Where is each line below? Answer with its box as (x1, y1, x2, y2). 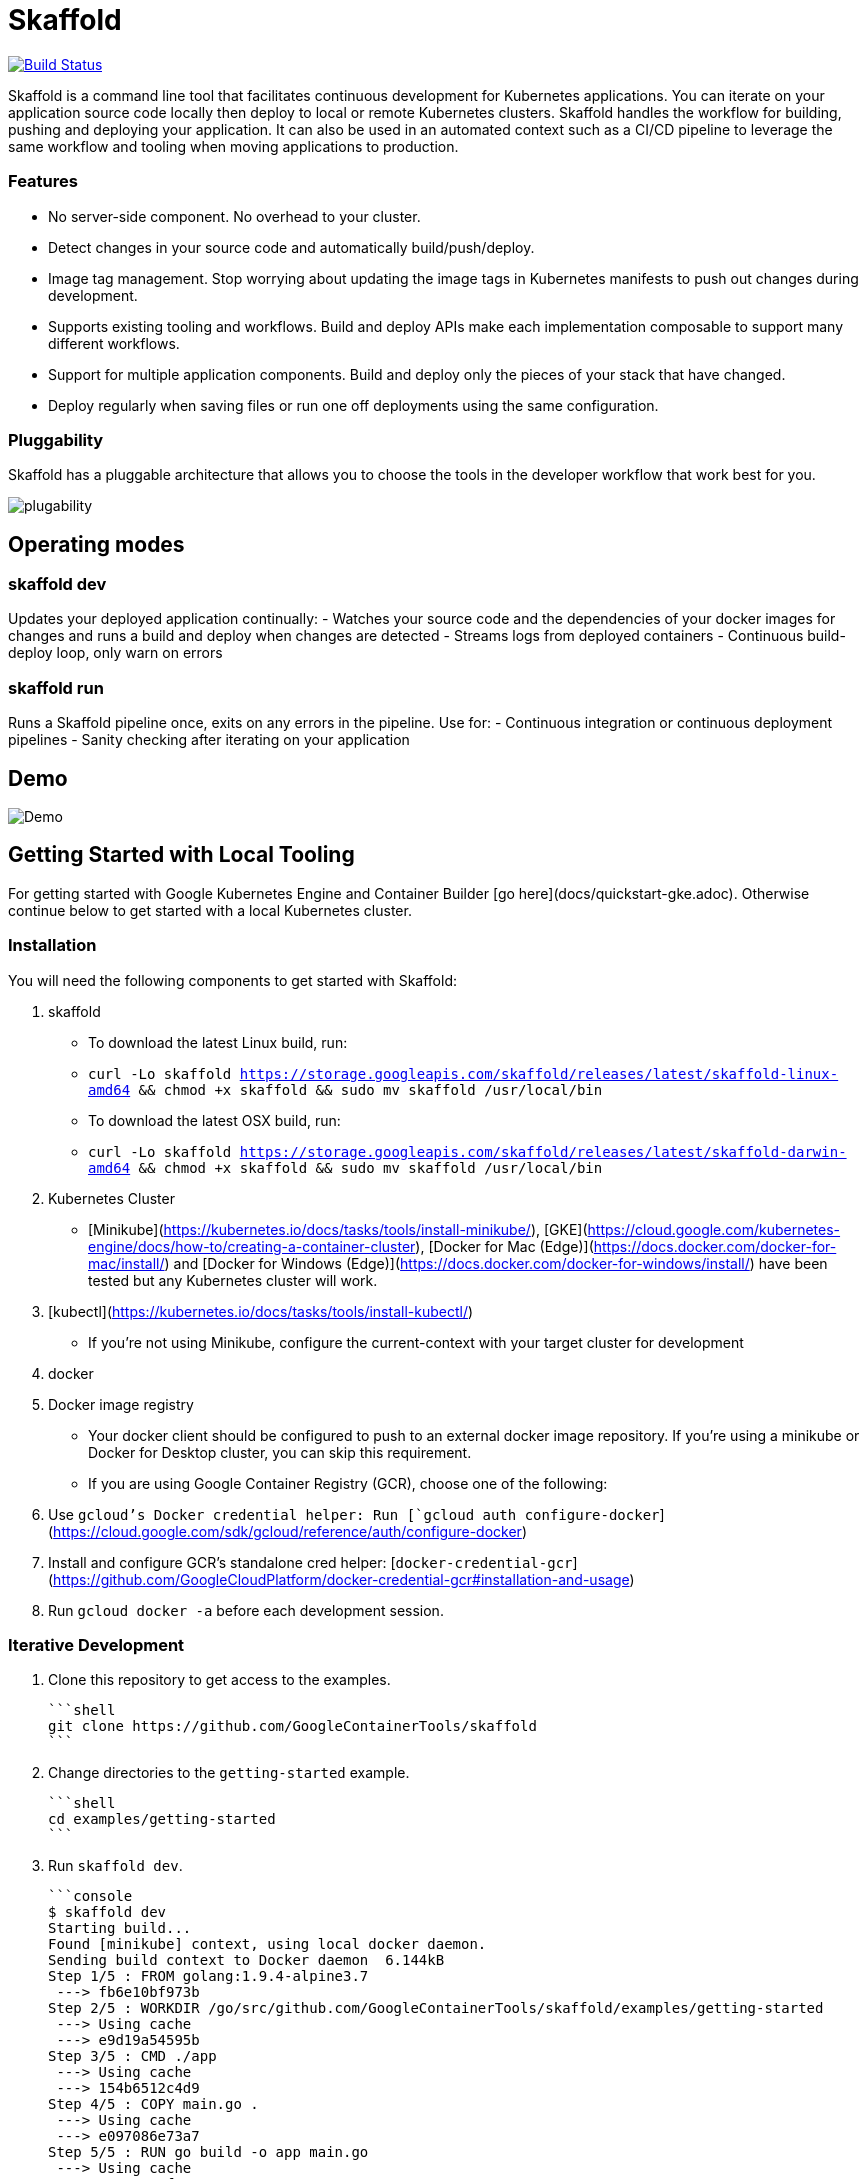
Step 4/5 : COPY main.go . (48, 2096, 259, 2113)
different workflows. (48, 334, 180, 352)
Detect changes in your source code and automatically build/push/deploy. (48, 238, 535, 256)
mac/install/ (88, 1254, 165, 1272)
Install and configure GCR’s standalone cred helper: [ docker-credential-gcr (48, 1553, 573, 1571)
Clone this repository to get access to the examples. (48, 1671, 391, 1689)
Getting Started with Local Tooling (8, 842, 355, 868)
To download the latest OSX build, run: (88, 1111, 341, 1129)
